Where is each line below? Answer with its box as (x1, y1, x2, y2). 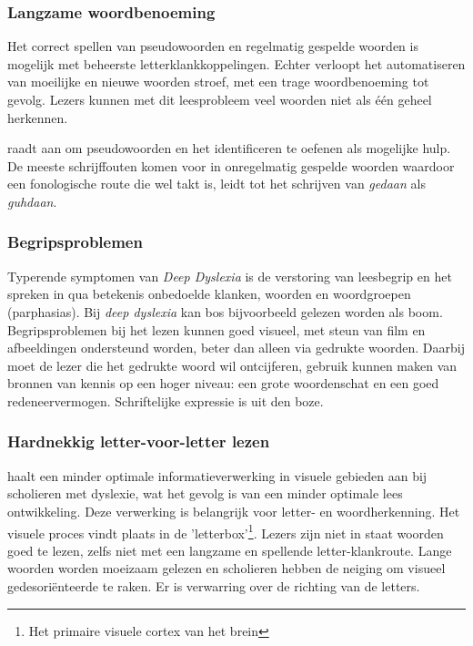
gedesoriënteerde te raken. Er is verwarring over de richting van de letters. (7, 576, 420, 595)
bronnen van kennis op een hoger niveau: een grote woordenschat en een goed (7, 374, 439, 393)
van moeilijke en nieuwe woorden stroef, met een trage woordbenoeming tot (7, 72, 429, 91)
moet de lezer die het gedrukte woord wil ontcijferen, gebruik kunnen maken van (7, 355, 458, 374)
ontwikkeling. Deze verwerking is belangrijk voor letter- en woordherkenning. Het (7, 501, 460, 520)
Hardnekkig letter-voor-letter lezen (7, 430, 270, 453)
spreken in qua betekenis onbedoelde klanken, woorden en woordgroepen (7, 284, 411, 303)
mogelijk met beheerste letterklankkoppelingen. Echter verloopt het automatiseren (7, 54, 466, 73)
